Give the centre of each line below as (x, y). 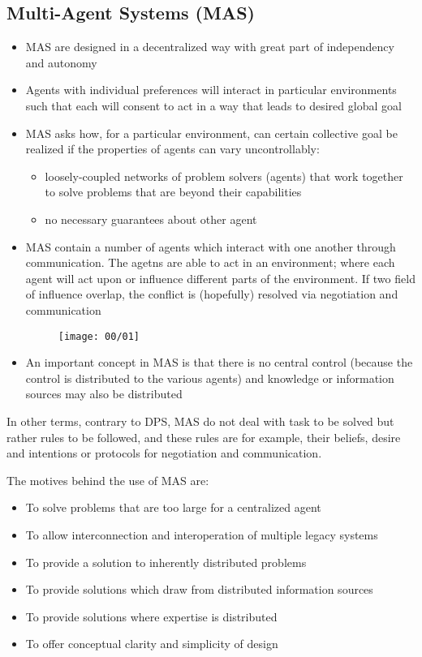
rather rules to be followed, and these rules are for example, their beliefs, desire (204, 437)
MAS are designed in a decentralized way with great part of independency (210, 47)
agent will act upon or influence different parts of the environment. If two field (220, 278)
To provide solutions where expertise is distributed (151, 616)
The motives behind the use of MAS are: (108, 480)
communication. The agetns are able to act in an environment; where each (210, 262)
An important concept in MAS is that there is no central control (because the (219, 362)
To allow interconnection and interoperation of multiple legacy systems (202, 534)
